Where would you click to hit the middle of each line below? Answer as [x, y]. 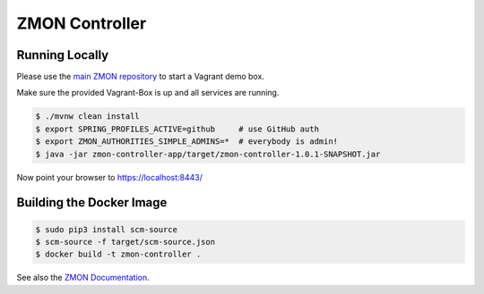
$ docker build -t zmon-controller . [118, 254]
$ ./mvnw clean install [88, 117]
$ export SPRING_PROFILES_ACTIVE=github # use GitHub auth [177, 129]
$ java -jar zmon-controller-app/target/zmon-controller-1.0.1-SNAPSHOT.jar [208, 154]
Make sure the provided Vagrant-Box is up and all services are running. [148, 93]
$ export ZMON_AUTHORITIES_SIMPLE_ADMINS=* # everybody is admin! [187, 142]
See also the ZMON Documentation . [83, 278]
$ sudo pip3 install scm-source [107, 229]
